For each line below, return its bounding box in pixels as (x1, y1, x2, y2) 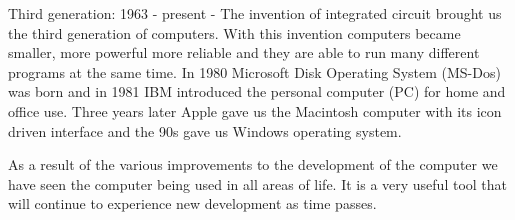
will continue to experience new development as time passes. (8, 193, 377, 214)
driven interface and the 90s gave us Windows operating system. (8, 120, 402, 141)
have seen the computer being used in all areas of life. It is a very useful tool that (8, 173, 508, 194)
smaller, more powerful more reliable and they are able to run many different (8, 42, 480, 63)
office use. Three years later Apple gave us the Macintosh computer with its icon (8, 100, 502, 121)
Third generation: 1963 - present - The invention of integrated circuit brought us (8, 3, 502, 23)
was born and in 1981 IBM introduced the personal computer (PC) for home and (8, 81, 506, 102)
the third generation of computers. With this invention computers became (8, 22, 461, 43)
